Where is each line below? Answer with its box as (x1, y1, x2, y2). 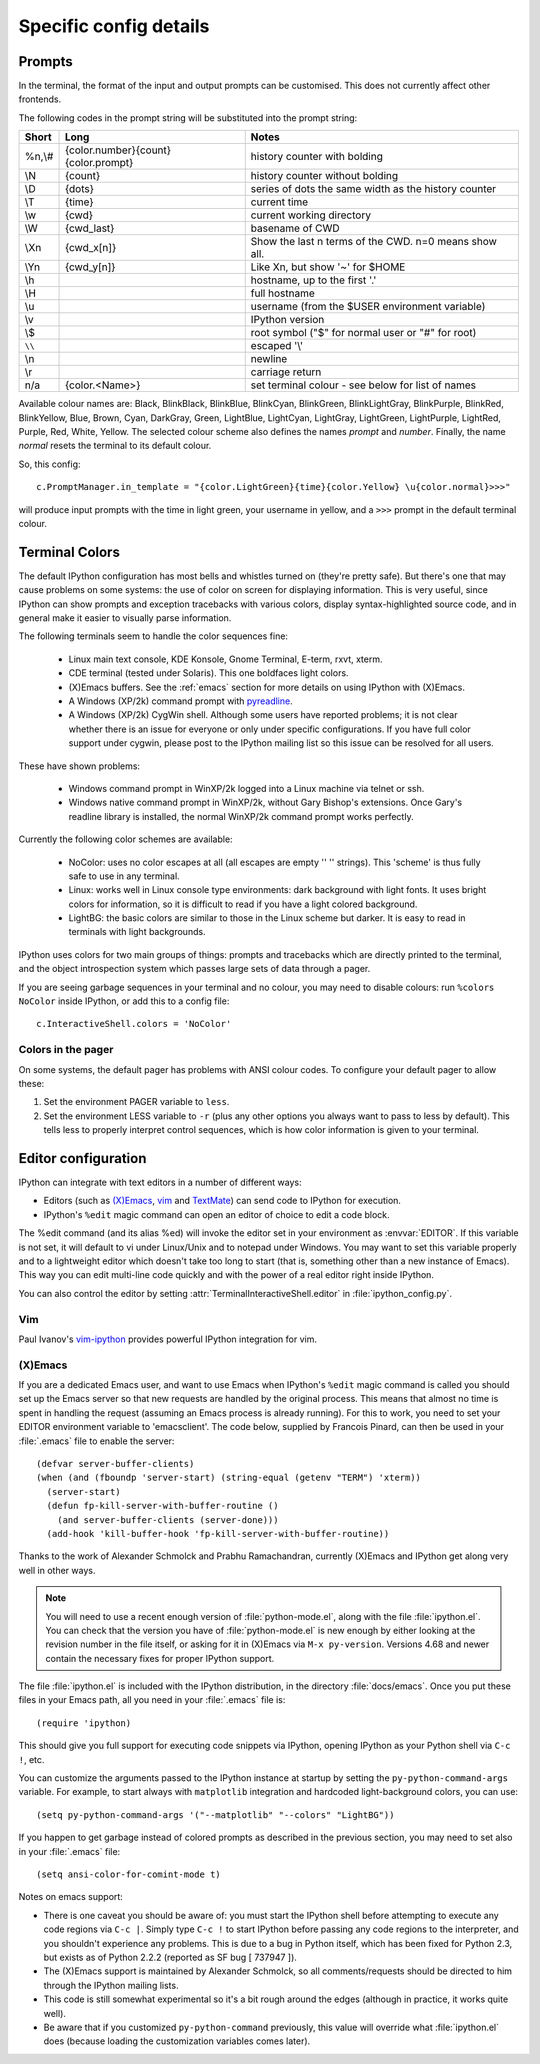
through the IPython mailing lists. (43, 1979, 179, 1991)
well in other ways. (18, 1564, 96, 1576)
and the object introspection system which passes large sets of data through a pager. (18, 963, 371, 975)
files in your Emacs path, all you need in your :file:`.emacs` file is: (18, 1694, 286, 1706)
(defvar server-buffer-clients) (36, 1458, 195, 1469)
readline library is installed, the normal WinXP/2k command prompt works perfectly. (68, 810, 414, 822)
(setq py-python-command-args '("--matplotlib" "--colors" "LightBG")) (36, 1809, 395, 1820)
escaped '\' (250, 339, 304, 353)
